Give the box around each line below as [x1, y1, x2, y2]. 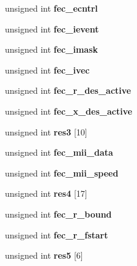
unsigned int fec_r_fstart [5, 228, 108, 241]
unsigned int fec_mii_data [5, 146, 113, 159]
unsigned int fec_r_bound [5, 207, 112, 220]
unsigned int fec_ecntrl [5, 2, 98, 14]
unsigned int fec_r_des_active [5, 84, 131, 97]
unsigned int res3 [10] [5, 125, 87, 138]
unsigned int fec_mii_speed [5, 166, 119, 179]
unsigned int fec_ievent [5, 22, 99, 35]
